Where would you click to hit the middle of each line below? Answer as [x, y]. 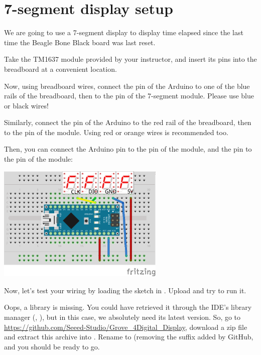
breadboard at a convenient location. [60, 69]
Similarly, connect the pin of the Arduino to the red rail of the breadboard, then [128, 122]
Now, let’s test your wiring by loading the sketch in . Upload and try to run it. [125, 290]
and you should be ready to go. [52, 346]
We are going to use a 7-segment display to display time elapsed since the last [124, 32]
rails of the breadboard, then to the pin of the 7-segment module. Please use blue [129, 96]
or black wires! [26, 105]
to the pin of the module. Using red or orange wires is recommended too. [116, 132]
